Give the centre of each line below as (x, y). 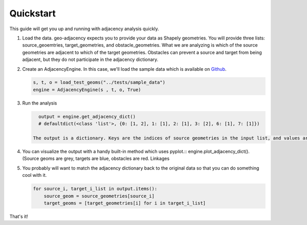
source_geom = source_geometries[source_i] (99, 196)
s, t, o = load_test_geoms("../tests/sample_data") (99, 83)
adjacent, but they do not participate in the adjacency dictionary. (90, 59)
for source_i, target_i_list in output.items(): (95, 189)
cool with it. (35, 175)
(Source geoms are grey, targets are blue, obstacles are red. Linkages (96, 158)
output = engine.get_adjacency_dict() (87, 116)
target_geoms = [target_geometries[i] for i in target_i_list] (125, 203)
